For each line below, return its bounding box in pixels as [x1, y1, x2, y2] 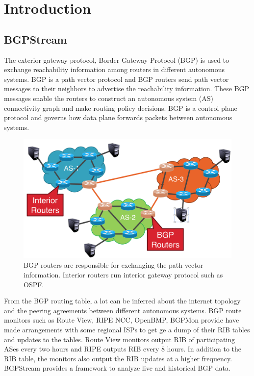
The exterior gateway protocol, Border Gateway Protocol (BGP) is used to [4, 54, 229, 65]
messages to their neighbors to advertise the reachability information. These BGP [4, 83, 250, 94]
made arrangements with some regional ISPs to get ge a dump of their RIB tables [4, 324, 250, 334]
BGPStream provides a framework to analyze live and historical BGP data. [4, 363, 230, 373]
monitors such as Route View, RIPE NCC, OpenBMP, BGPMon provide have [4, 315, 239, 325]
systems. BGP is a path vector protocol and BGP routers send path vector [4, 74, 229, 84]
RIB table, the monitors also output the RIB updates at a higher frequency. [4, 353, 232, 363]
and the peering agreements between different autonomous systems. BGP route [4, 305, 242, 315]
